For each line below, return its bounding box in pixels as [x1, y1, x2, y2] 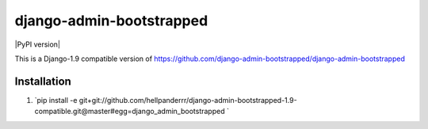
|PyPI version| [14, 40, 61, 49]
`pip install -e [34, 95, 78, 104]
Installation [14, 74, 71, 88]
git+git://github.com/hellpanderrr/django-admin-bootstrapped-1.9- [78, 95, 297, 104]
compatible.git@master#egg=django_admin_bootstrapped [34, 107, 225, 116]
